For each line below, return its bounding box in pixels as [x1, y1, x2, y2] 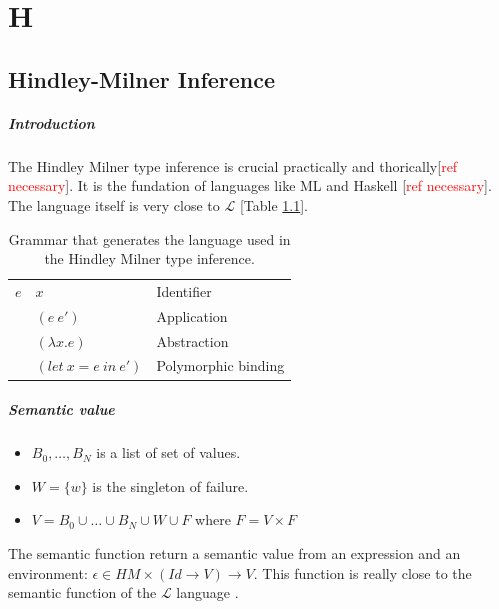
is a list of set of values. [96, 442, 241, 463]
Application [156, 305, 228, 326]
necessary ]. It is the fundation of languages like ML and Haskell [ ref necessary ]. [8, 175, 492, 196]
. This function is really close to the [253, 562, 472, 583]
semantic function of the [8, 582, 157, 603]
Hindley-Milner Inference [8, 63, 276, 94]
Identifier [156, 280, 212, 301]
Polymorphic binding [156, 355, 285, 376]
